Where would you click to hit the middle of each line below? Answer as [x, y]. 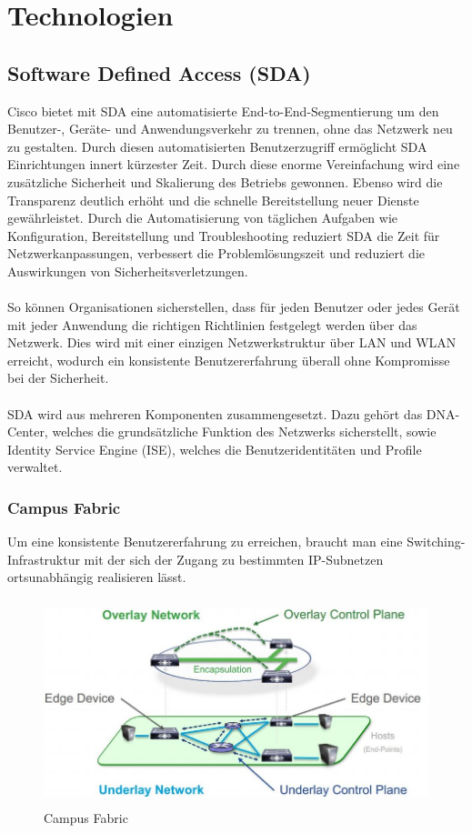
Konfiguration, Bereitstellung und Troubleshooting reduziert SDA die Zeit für [224, 235]
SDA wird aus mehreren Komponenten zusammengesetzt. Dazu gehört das [215, 413]
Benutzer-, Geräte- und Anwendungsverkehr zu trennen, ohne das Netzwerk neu [230, 129]
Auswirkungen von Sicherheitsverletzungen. [128, 271]
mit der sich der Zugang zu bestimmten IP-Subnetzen [234, 559]
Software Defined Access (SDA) [159, 72]
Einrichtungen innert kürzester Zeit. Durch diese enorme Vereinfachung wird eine [234, 164]
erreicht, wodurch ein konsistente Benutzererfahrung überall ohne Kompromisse [229, 360]
